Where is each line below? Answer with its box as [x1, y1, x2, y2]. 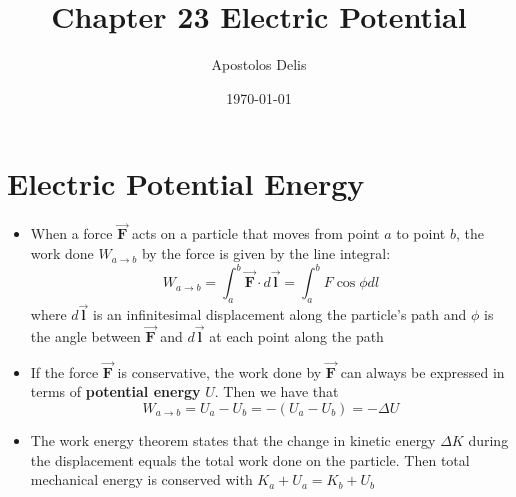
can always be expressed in [340, 361, 505, 382]
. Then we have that [214, 381, 339, 402]
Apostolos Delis [211, 54, 307, 75]
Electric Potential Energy [7, 163, 365, 204]
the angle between [30, 325, 141, 346]
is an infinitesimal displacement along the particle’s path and [93, 304, 467, 325]
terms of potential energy [30, 381, 201, 402]
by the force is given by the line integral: [141, 243, 391, 264]
